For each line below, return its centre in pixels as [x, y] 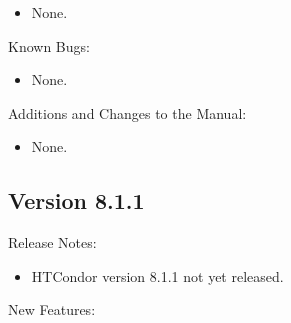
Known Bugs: [49, 45]
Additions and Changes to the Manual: [127, 112]
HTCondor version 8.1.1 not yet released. [157, 275]
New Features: [52, 309]
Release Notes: [52, 242]
